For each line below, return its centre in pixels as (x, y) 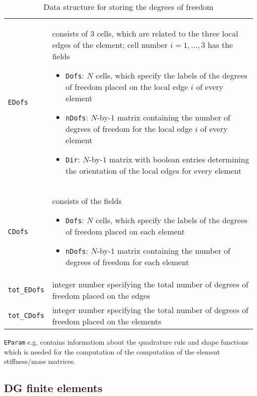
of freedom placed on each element (125, 231)
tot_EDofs (26, 290)
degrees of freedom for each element (127, 262)
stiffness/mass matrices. (40, 361)
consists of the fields (87, 201)
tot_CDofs (26, 316)
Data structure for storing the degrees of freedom (128, 7)
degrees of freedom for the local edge (129, 129)
